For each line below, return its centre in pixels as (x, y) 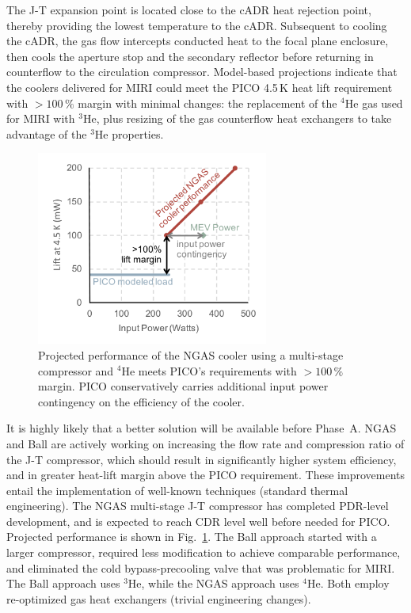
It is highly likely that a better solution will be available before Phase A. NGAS (202, 428)
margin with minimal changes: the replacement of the (207, 103)
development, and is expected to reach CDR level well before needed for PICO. (198, 521)
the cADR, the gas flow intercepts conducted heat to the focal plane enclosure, (198, 41)
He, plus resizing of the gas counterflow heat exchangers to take (237, 118)
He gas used (374, 103)
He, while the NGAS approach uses (213, 583)
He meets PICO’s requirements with (209, 370)
